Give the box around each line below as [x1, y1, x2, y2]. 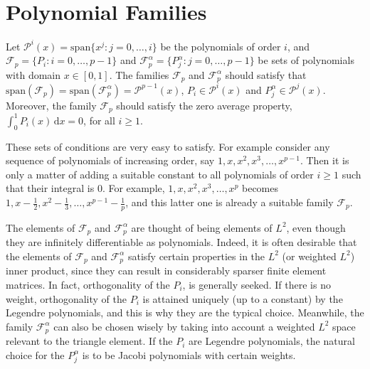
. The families [109, 67, 169, 82]
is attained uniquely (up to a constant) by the [142, 291, 343, 306]
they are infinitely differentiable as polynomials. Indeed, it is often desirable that [6, 235, 357, 250]
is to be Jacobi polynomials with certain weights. [82, 347, 296, 362]
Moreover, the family [6, 97, 97, 112]
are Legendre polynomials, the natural [189, 333, 355, 348]
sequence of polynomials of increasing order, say [6, 153, 215, 168]
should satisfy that [225, 67, 307, 82]
